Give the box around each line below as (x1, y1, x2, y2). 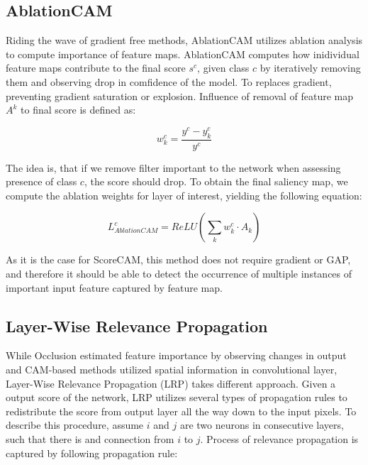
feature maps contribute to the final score (6, 60, 186, 75)
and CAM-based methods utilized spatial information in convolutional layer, (6, 362, 338, 377)
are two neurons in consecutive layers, (179, 417, 344, 432)
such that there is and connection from (6, 432, 174, 446)
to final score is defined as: (21, 102, 136, 117)
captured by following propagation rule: (6, 445, 178, 460)
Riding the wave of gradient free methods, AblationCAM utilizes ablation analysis (6, 33, 363, 48)
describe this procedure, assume (6, 417, 144, 432)
